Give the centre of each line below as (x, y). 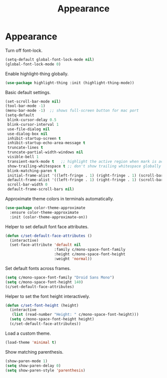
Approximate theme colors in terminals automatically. (60, 199)
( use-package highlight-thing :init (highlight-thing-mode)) (70, 83)
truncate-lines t (25, 148)
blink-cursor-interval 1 (33, 124)
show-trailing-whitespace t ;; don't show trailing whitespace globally (84, 166)
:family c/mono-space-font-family (90, 250)
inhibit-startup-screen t (34, 138)
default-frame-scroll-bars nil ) (41, 189)
